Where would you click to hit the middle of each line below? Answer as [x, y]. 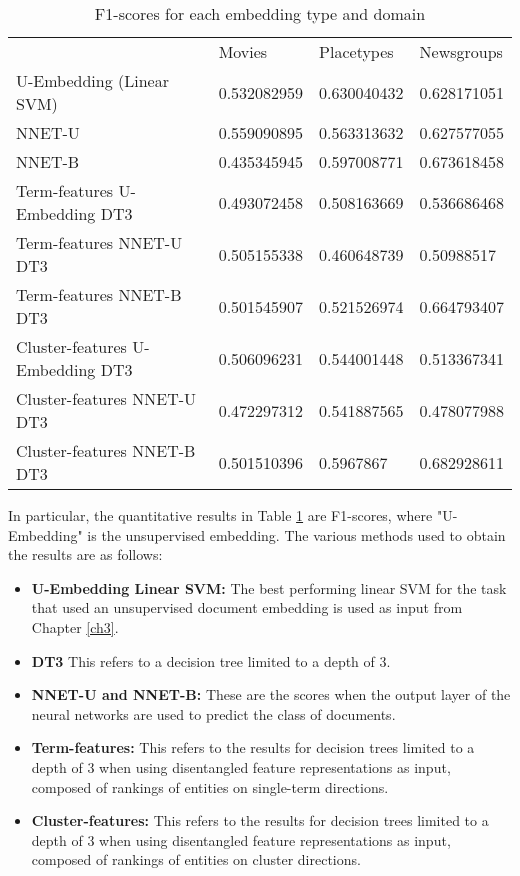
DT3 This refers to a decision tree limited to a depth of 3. [211, 660]
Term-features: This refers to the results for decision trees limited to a [253, 747]
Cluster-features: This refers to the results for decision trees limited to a [260, 820]
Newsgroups [461, 51]
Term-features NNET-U [99, 242]
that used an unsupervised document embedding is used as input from [247, 607]
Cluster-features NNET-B [106, 450]
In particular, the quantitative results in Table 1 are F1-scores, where [220, 515]
